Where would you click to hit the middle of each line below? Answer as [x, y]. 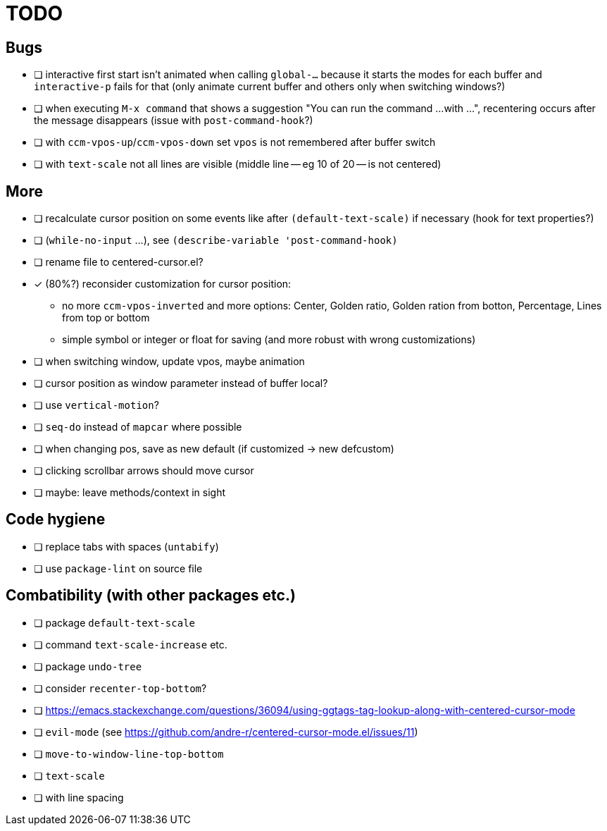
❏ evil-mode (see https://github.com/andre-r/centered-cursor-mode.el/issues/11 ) [226, 732]
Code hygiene [56, 519]
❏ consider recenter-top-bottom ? [120, 688]
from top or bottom [106, 318]
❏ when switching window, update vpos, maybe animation [169, 362]
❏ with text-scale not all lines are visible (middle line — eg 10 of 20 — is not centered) [238, 164]
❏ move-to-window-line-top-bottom [129, 753]
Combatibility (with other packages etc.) [151, 596]
